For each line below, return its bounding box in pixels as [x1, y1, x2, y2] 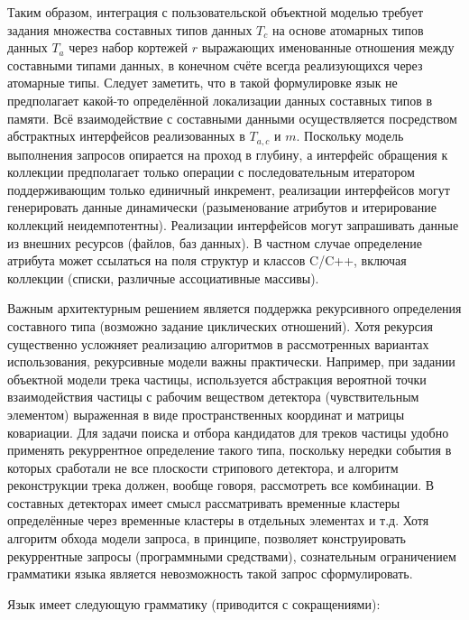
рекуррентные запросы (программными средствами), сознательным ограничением [7, 546, 456, 565]
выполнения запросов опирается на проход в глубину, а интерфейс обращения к [7, 144, 448, 163]
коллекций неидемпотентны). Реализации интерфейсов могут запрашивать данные [7, 215, 459, 234]
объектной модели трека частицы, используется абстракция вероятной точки [7, 369, 427, 388]
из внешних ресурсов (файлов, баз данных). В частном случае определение [7, 233, 423, 252]
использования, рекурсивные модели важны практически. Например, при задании [7, 352, 455, 371]
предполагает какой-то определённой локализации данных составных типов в [7, 90, 433, 109]
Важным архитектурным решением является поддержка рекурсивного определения [7, 299, 462, 318]
